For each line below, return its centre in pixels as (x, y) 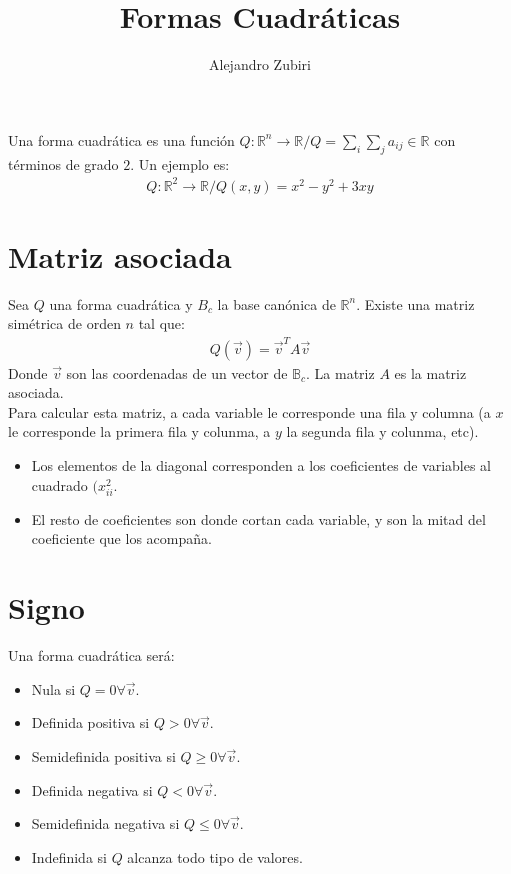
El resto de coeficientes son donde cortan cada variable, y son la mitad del (258, 518)
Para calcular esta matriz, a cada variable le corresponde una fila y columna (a (249, 411)
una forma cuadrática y (121, 303)
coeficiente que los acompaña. (121, 538)
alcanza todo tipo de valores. (215, 856)
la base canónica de (276, 303)
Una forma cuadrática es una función (121, 139)
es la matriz (430, 372)
